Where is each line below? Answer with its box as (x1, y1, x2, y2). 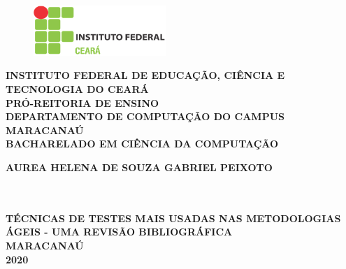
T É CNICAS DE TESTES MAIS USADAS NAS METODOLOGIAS (6, 210, 341, 225)
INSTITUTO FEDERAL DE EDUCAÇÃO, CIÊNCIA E (6, 68, 285, 82)
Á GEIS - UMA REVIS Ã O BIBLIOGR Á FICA (6, 224, 233, 239)
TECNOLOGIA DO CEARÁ (6, 82, 149, 96)
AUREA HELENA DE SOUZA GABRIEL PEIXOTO (6, 160, 273, 175)
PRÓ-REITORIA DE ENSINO (6, 95, 159, 110)
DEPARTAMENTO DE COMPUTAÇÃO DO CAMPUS (6, 109, 284, 124)
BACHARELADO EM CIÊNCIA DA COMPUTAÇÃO (6, 136, 279, 151)
